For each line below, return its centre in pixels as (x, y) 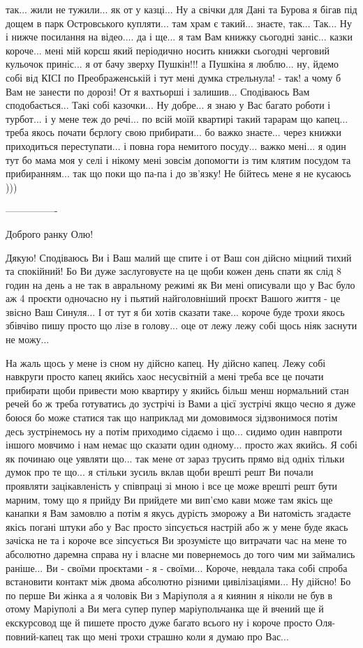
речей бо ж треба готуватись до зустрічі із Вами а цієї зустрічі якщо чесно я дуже (181, 404)
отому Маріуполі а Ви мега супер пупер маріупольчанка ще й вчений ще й (165, 609)
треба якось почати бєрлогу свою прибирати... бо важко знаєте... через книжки (173, 132)
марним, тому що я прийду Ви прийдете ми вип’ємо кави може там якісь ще (169, 499)
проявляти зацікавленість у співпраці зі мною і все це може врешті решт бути (172, 485)
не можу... (28, 339)
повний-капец (35, 636)
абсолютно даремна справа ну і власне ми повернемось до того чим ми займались (180, 553)
